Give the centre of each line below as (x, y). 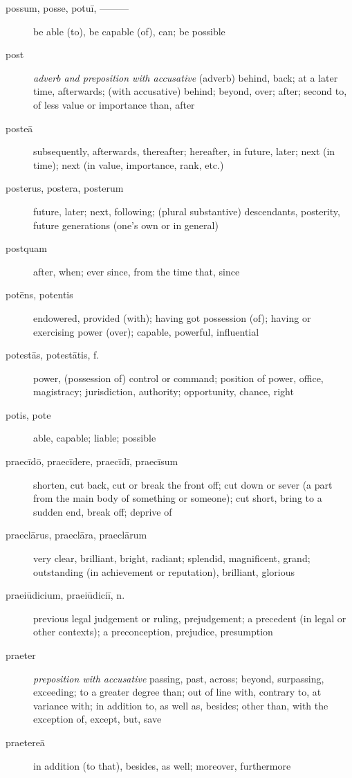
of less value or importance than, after (114, 104)
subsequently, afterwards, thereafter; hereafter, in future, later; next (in (184, 151)
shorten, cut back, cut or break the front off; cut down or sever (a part (183, 484)
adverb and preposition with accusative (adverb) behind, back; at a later (186, 77)
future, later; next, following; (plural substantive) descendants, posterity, (187, 211)
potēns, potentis (39, 295)
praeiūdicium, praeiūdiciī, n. (65, 595)
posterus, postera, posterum (65, 188)
